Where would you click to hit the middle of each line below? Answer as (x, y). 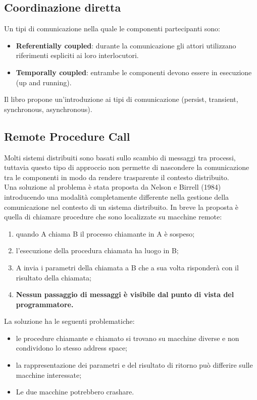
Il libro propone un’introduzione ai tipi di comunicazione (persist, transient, (121, 99)
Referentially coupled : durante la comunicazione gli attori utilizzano (126, 45)
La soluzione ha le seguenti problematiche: (69, 321)
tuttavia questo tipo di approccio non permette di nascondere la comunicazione (127, 167)
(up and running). (44, 82)
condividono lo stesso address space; (72, 348)
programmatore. (45, 304)
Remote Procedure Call (67, 136)
